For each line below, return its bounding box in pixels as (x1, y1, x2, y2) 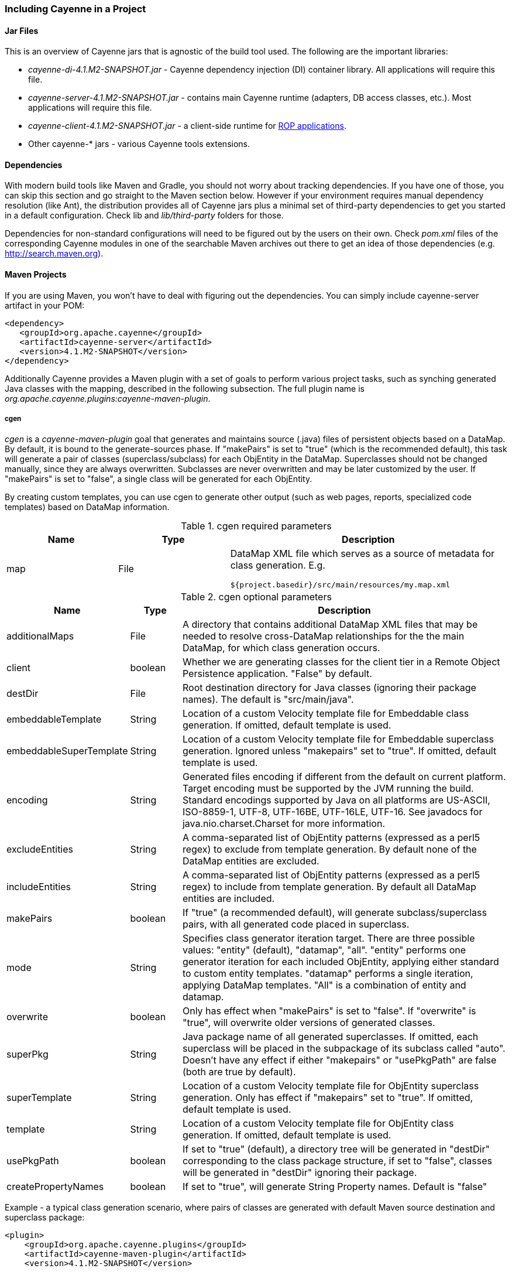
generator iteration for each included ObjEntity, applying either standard (182, 956, 499, 968)
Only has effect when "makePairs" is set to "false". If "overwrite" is (182, 1005, 476, 1017)
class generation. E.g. (230, 559, 325, 572)
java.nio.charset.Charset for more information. (182, 818, 385, 830)
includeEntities (6, 881, 71, 893)
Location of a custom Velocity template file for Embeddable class (182, 707, 469, 720)
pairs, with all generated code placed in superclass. (182, 918, 410, 931)
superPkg (6, 1048, 49, 1061)
